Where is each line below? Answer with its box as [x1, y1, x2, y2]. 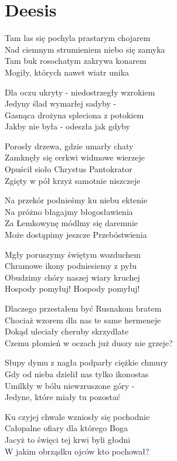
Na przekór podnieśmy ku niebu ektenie [5, 194, 148, 206]
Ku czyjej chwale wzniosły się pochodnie [5, 410, 150, 422]
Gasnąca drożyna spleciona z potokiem [5, 108, 144, 121]
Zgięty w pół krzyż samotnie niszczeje [5, 174, 141, 186]
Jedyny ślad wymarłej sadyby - [5, 97, 117, 110]
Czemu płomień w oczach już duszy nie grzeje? [5, 336, 173, 349]
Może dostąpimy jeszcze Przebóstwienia [5, 228, 147, 241]
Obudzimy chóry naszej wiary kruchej [5, 271, 140, 283]
